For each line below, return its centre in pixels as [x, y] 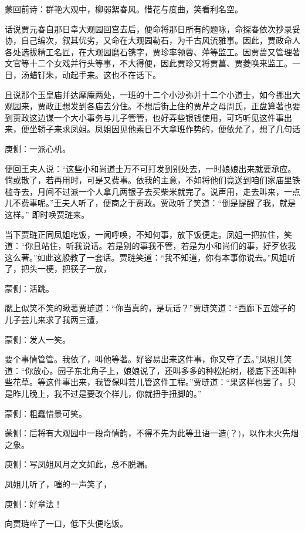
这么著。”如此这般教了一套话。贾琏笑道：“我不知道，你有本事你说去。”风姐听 [150, 257]
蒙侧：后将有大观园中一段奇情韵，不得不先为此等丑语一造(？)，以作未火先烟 [152, 433]
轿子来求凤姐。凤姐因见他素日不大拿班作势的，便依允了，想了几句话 [169, 129]
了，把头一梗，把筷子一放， [58, 269]
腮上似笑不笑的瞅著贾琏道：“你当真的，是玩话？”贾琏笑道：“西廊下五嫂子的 [150, 308]
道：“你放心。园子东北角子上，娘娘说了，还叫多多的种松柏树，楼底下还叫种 [150, 370]
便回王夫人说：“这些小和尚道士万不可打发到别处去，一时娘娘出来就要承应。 [150, 168]
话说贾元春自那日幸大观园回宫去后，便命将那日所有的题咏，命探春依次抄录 [148, 28]
